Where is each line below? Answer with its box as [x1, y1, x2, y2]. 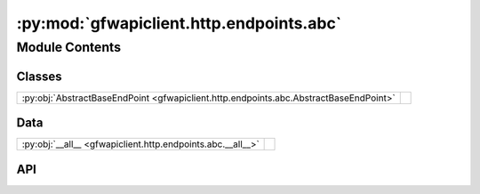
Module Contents [16, 39, 122, 55]
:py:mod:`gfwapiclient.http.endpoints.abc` [16, 13, 342, 33]
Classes [16, 69, 62, 84]
